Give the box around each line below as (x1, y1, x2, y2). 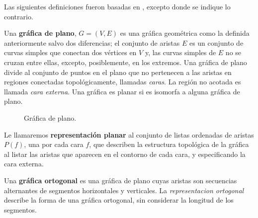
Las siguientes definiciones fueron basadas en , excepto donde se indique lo (4, 1, 231, 11)
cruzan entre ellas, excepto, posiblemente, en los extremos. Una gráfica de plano (4, 57, 247, 67)
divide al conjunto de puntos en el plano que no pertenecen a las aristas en (4, 67, 232, 77)
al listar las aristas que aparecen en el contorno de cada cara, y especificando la (4, 148, 246, 159)
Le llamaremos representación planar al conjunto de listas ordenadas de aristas (4, 129, 254, 140)
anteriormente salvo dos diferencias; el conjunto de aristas (4, 37, 180, 48)
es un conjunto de (189, 37, 244, 48)
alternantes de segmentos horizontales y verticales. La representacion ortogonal (4, 185, 244, 195)
